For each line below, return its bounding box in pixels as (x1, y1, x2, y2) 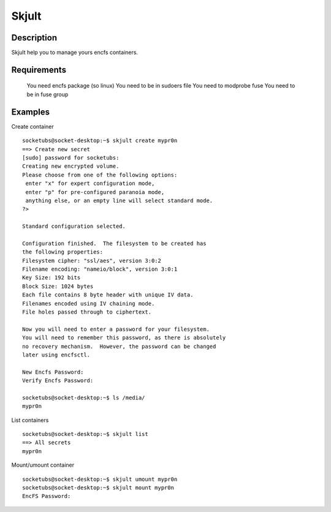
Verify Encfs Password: (22, 377, 94, 384)
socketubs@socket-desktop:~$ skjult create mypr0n (22, 137, 178, 144)
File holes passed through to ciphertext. (22, 308, 152, 315)
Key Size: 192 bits (22, 274, 81, 281)
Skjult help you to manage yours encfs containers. (11, 49, 138, 56)
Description (11, 32, 58, 43)
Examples (11, 107, 50, 117)
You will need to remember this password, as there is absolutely (22, 334, 226, 341)
